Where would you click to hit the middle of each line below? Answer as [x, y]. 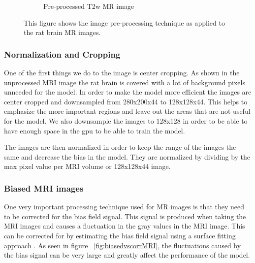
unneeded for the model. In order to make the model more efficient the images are [128, 92]
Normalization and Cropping [62, 54]
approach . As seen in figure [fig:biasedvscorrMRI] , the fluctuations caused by [123, 245]
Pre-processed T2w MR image [89, 6]
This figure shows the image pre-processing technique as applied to [124, 22]
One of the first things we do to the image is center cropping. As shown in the [122, 72]
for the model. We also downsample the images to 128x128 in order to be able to [126, 120]
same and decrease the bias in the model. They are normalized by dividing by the [127, 156]
